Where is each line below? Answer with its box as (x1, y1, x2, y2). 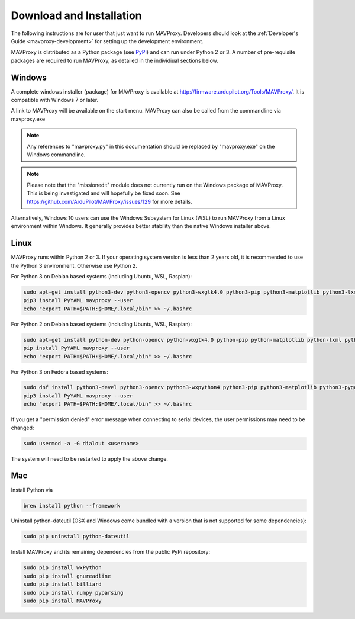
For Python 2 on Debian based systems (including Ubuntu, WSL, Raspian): (11, 320, 192, 328)
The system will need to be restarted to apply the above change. (11, 455, 169, 462)
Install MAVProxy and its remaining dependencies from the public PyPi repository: (11, 549, 211, 556)
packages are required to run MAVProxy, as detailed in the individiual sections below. (11, 57, 218, 64)
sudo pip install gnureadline (23, 572, 111, 579)
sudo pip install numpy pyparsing (23, 589, 124, 596)
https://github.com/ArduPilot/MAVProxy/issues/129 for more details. (27, 198, 192, 205)
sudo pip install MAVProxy (23, 598, 102, 604)
